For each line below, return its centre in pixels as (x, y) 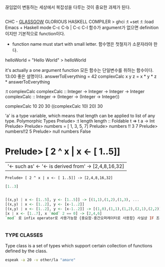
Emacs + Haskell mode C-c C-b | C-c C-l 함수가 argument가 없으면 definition (82, 28)
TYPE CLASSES (24, 235)
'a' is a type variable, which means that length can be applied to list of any (80, 116)
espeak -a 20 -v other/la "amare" (41, 260)
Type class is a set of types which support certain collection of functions (79, 245)
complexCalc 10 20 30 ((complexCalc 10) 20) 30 (54, 106)
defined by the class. (26, 251)
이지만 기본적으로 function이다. (35, 34)
